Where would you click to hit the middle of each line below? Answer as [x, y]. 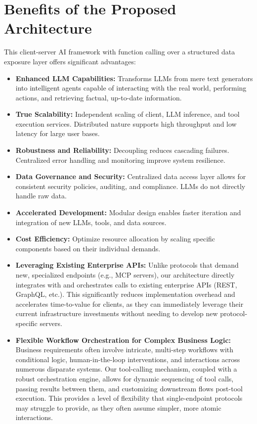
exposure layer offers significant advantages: [70, 61]
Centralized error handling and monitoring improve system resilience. [120, 160]
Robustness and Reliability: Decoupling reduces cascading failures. [122, 150]
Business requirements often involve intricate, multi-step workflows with [125, 350]
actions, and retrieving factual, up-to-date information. [99, 97]
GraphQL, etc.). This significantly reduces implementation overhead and [125, 294]
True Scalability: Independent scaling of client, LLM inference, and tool [128, 114]
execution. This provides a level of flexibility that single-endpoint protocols [129, 398]
